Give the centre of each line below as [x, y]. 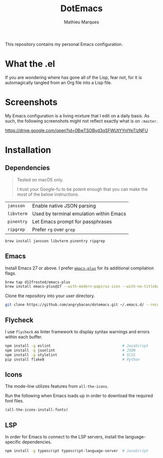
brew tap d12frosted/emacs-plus [38, 282]
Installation [28, 150]
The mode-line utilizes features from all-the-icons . [57, 386]
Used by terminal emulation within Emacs [79, 213]
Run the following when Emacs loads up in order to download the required [79, 396]
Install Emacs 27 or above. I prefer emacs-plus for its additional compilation [80, 268]
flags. [11, 273]
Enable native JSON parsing [64, 206]
